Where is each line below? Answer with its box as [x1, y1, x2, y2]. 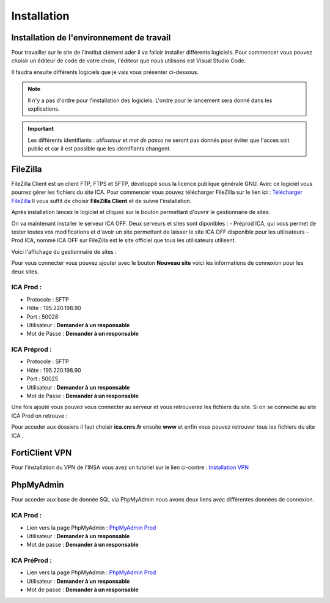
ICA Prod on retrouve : [11, 412, 68, 419]
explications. [28, 105, 60, 113]
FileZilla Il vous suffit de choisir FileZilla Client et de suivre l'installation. [11, 197, 192, 204]
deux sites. [11, 268, 39, 275]
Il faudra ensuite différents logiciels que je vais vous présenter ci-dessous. [11, 68, 199, 76]
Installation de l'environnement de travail [11, 32, 171, 43]
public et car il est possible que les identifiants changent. [28, 145, 171, 152]
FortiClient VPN [11, 448, 72, 458]
